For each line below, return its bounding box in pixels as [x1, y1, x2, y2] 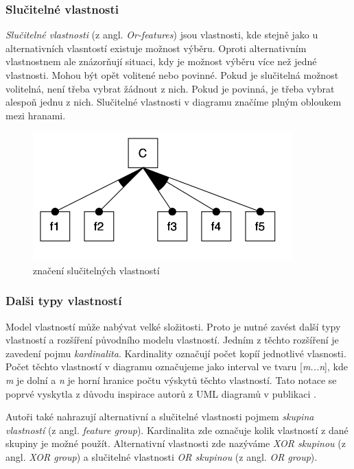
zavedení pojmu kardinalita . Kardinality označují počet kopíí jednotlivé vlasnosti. [5, 346, 346, 360]
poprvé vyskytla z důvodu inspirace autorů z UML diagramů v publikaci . [5, 386, 316, 400]
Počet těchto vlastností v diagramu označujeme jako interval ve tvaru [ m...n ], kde [5, 359, 348, 374]
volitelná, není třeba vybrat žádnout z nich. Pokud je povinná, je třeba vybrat [5, 81, 335, 95]
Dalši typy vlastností [5, 292, 122, 309]
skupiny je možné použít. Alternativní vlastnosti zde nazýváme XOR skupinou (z [5, 436, 346, 450]
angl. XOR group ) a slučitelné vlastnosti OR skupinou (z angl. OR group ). [5, 450, 318, 464]
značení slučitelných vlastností [33, 263, 160, 277]
